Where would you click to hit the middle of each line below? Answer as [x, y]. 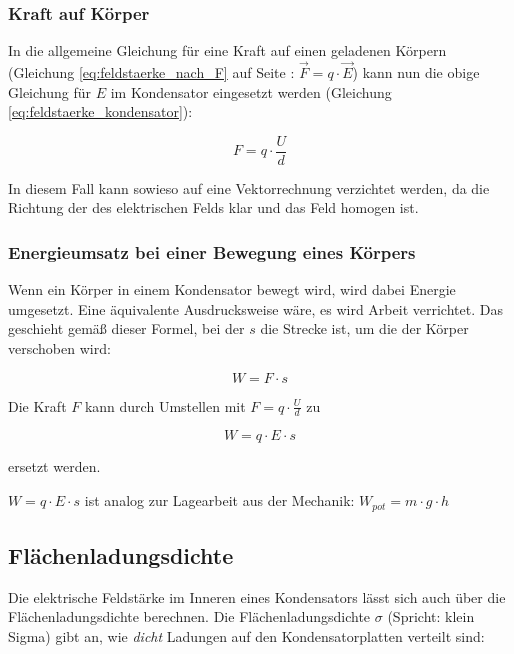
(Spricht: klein [431, 616]
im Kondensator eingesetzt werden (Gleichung [251, 91]
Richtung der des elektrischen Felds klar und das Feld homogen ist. [213, 207]
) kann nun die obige [416, 72]
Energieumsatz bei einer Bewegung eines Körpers [212, 251]
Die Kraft [37, 405]
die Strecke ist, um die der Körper [364, 328]
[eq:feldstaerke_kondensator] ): [100, 111]
